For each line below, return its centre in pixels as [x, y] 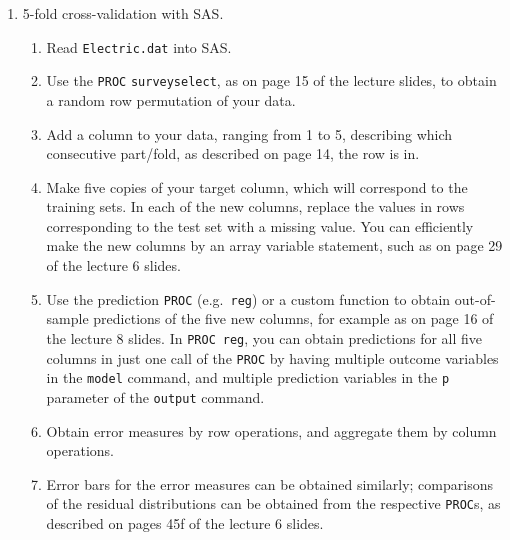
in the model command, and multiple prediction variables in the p [248, 377]
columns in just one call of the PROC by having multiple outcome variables [272, 357]
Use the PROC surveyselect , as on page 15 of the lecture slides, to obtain [271, 80]
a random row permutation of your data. [171, 99]
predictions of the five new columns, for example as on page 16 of [293, 318]
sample [67, 318]
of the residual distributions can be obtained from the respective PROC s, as [273, 503]
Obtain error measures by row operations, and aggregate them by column [271, 430]
